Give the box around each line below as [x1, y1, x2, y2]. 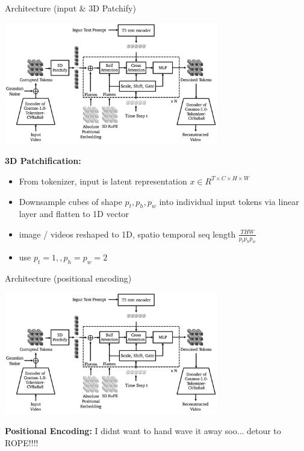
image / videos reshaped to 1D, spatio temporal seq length [19, 227, 236, 240]
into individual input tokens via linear [159, 195, 299, 207]
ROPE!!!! [5, 436, 39, 449]
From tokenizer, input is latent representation [19, 174, 187, 187]
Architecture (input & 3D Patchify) [5, 2, 136, 14]
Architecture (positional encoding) [5, 271, 132, 284]
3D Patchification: [5, 154, 81, 167]
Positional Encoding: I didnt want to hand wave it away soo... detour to [5, 424, 281, 437]
